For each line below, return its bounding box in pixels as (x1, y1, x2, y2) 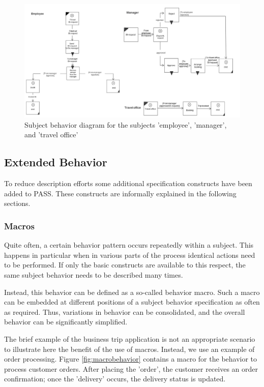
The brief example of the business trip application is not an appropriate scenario (4, 333, 255, 344)
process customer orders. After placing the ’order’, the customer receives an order (4, 363, 258, 374)
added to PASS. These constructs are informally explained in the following (4, 188, 237, 198)
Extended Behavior (4, 154, 107, 170)
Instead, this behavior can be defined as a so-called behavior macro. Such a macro (4, 286, 260, 297)
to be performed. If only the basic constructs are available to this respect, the (4, 259, 246, 270)
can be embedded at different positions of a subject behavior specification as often (4, 296, 260, 307)
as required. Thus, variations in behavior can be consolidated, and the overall (4, 306, 245, 317)
